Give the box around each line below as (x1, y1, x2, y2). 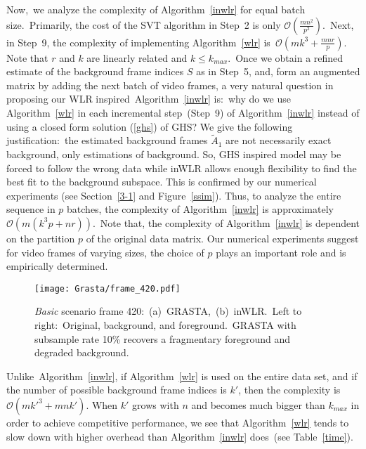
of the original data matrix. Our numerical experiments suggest (86, 230, 359, 245)
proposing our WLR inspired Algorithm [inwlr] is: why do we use (6, 91, 292, 106)
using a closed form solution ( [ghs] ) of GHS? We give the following (6, 119, 293, 134)
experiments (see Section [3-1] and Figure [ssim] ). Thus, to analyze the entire (6, 188, 341, 202)
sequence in (6, 202, 55, 216)
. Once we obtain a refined (228, 50, 344, 65)
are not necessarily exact (226, 133, 332, 148)
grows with (132, 397, 179, 412)
